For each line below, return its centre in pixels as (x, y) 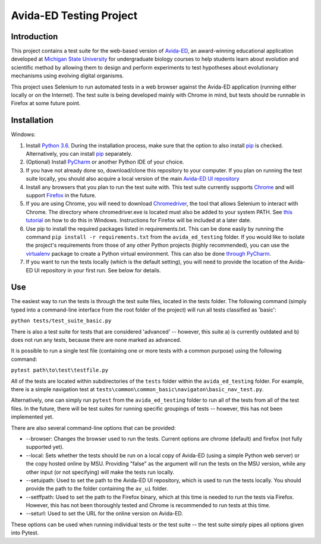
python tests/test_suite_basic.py (61, 321)
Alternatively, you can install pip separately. (79, 154)
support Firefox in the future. (61, 196)
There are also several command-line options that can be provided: (93, 427)
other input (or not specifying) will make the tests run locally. (100, 472)
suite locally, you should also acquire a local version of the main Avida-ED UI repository (133, 179)
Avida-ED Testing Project (74, 15)
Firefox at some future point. (46, 103)
